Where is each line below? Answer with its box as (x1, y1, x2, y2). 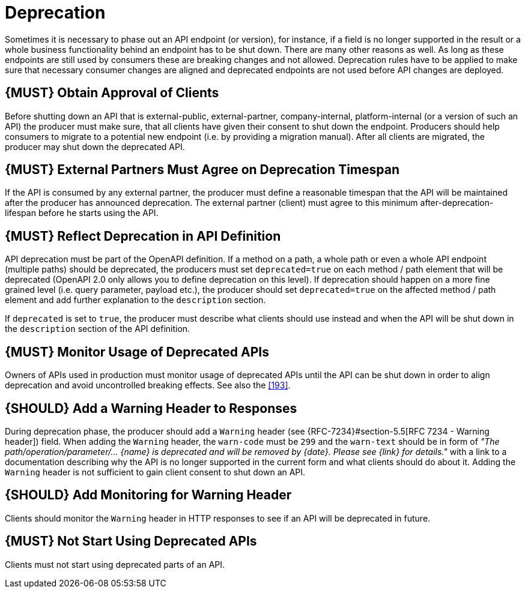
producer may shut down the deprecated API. (5, 141, 185, 152)
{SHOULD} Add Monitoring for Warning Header (5, 487, 292, 503)
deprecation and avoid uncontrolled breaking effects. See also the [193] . (5, 380, 291, 391)
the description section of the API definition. (5, 324, 190, 334)
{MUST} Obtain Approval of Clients (5, 85, 219, 101)
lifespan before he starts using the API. (5, 208, 159, 218)
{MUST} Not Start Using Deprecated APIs (5, 534, 257, 549)
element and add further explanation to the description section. (5, 295, 266, 306)
